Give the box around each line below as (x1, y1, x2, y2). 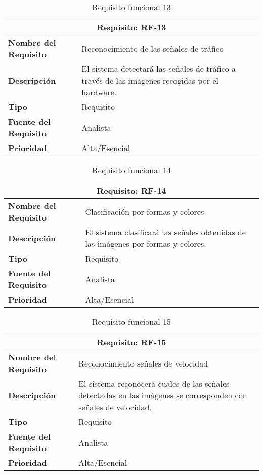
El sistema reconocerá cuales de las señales (78, 378, 230, 389)
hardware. (81, 86, 117, 98)
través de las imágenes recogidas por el (81, 75, 218, 86)
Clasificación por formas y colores (85, 205, 204, 217)
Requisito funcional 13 (92, 1, 171, 13)
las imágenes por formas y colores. (85, 238, 206, 249)
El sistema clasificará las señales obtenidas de (85, 226, 246, 238)
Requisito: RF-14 (97, 185, 166, 196)
